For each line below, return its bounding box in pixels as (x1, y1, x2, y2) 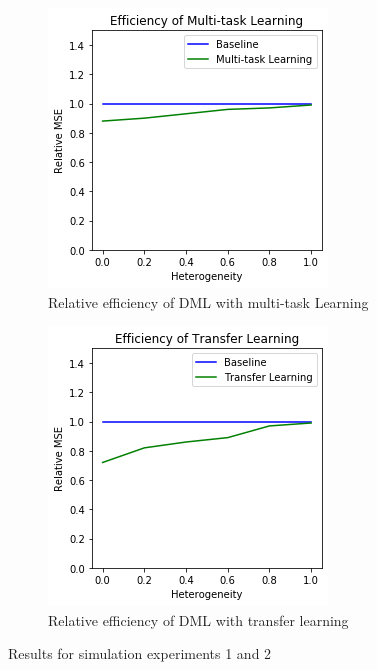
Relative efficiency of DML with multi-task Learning (48, 291, 369, 312)
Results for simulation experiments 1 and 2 (8, 643, 272, 664)
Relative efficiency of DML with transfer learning (48, 609, 349, 630)
